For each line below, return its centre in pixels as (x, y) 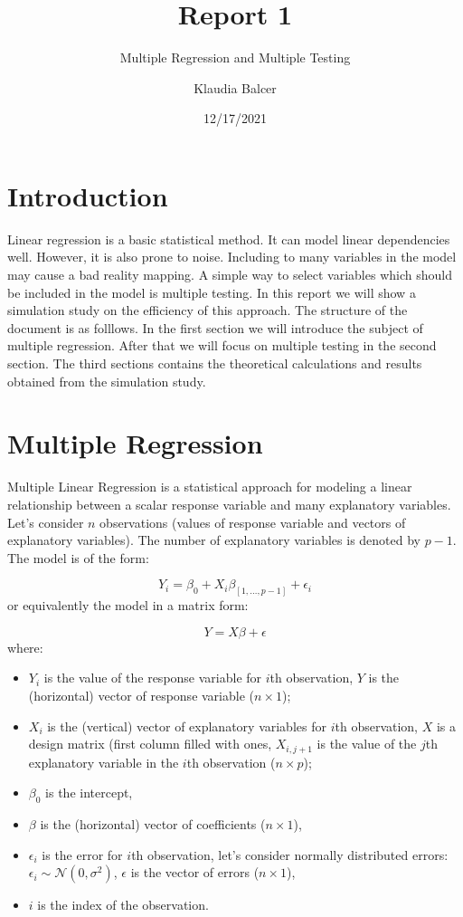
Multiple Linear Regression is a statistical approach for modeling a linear (210, 487)
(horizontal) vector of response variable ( (141, 695)
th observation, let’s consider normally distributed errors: (290, 854)
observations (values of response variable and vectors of (253, 522)
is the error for (82, 854)
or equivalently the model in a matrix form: (128, 605)
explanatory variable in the (104, 762)
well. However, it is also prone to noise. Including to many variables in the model (232, 257)
